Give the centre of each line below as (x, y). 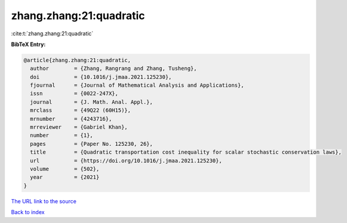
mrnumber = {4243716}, (71, 119)
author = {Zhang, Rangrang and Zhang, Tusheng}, (113, 68)
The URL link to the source (44, 201)
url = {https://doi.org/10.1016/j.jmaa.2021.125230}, (126, 161)
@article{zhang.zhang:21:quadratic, (77, 60)
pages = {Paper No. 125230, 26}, (92, 144)
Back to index (28, 212)
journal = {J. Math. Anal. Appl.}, (92, 102)
